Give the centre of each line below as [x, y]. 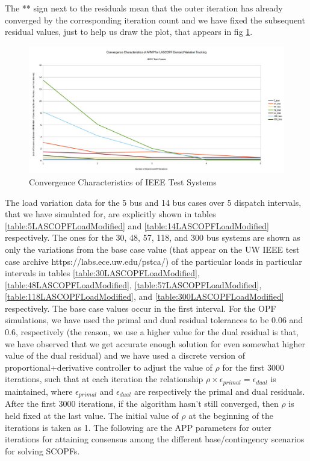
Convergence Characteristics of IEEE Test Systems [123, 181]
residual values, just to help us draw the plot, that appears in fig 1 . [129, 32]
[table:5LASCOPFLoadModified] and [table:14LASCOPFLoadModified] [137, 225]
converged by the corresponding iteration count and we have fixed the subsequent [155, 20]
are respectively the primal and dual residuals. [219, 391]
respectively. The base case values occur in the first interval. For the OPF [141, 308]
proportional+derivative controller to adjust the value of [109, 367]
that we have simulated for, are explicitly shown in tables [110, 214]
